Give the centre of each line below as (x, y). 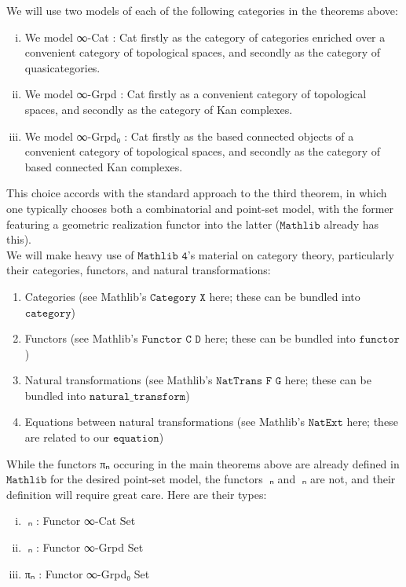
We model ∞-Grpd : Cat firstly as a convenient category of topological (196, 94)
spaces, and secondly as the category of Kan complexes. (159, 109)
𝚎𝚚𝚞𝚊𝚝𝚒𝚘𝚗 (136, 439)
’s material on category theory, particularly (291, 254)
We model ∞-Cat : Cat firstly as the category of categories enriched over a (205, 37)
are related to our (67, 437)
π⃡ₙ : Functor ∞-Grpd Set (84, 547)
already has (351, 224)
